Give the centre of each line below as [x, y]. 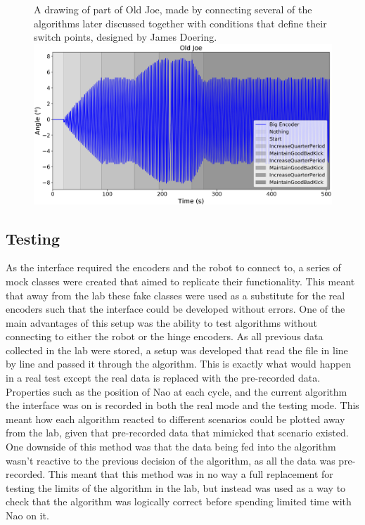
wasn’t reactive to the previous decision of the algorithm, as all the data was [171, 460]
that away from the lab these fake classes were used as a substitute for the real [175, 295]
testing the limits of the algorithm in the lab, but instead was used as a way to [176, 487]
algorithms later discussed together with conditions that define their [180, 23]
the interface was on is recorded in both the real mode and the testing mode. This [182, 405]
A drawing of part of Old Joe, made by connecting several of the [173, 9]
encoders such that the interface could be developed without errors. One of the [175, 309]
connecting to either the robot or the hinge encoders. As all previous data [165, 336]
